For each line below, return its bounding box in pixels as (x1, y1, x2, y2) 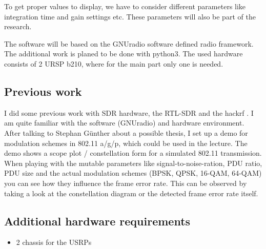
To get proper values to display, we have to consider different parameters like (4, 1, 246, 11)
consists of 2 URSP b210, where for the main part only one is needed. (4, 58, 223, 69)
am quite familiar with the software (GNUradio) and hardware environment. (4, 117, 244, 128)
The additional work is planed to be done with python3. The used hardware (4, 48, 243, 59)
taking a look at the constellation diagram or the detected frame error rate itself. (4, 188, 258, 198)
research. (4, 21, 32, 32)
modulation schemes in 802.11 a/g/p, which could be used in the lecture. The (4, 137, 248, 148)
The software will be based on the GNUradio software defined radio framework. (4, 38, 254, 49)
